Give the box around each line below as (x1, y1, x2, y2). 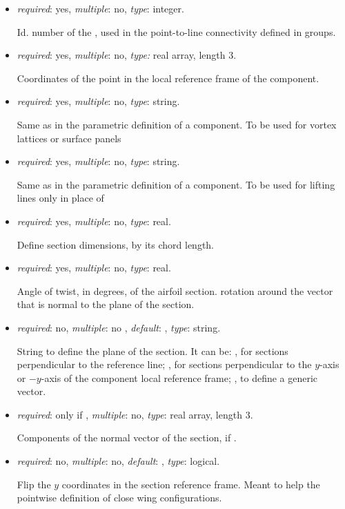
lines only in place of (17, 191, 104, 205)
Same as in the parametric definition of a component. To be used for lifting (17, 177, 335, 191)
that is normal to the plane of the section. (17, 297, 195, 311)
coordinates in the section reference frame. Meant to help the (61, 477, 320, 491)
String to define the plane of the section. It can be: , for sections (17, 343, 288, 358)
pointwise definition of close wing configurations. (17, 490, 222, 505)
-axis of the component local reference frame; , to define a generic (41, 370, 318, 385)
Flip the (17, 477, 51, 491)
